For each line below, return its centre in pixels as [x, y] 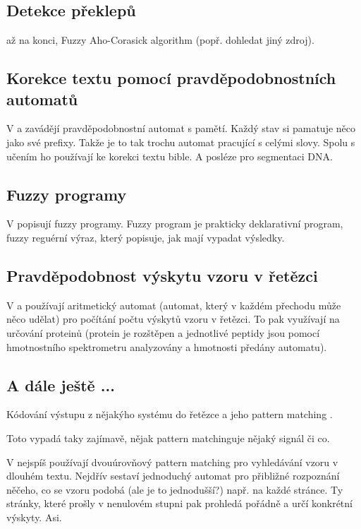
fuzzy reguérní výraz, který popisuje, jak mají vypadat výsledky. [146, 237]
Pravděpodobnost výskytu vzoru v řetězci [162, 275]
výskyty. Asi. [34, 517]
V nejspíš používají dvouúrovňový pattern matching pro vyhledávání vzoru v [172, 462]
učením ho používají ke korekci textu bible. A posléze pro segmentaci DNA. [170, 156]
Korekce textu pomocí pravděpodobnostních [171, 78]
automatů [42, 99]
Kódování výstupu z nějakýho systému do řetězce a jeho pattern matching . [170, 414]
